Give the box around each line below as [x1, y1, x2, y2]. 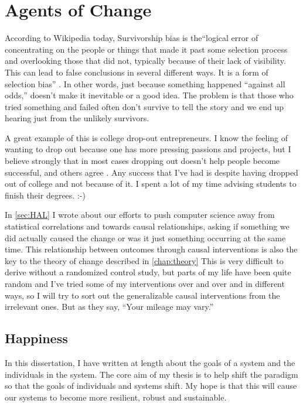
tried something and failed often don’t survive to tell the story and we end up [5, 100, 284, 112]
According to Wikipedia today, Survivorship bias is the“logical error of [5, 32, 258, 44]
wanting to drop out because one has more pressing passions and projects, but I [5, 143, 291, 155]
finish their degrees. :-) [5, 189, 86, 201]
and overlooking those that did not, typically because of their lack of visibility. [5, 54, 286, 67]
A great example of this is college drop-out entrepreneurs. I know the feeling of [5, 131, 288, 143]
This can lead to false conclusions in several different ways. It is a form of [5, 66, 268, 78]
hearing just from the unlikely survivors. [5, 112, 149, 124]
